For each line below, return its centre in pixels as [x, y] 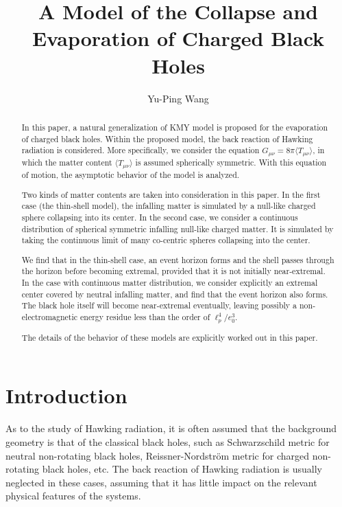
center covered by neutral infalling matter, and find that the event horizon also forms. [175, 294]
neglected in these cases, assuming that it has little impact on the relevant [161, 482]
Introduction [66, 395]
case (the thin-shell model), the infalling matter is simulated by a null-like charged [169, 206]
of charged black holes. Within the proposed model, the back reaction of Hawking [167, 138]
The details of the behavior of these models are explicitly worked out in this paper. [170, 337]
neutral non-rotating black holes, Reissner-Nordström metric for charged [157, 455]
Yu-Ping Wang [178, 98]
